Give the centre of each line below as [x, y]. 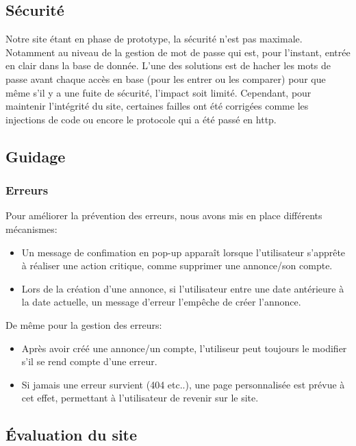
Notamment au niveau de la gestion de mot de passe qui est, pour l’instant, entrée [178, 52]
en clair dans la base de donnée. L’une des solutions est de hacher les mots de [168, 65]
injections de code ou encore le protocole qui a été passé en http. [141, 119]
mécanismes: [31, 228]
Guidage [36, 156]
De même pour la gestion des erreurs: [84, 324]
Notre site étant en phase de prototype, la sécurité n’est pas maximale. [154, 39]
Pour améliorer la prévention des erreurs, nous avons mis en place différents [164, 215]
